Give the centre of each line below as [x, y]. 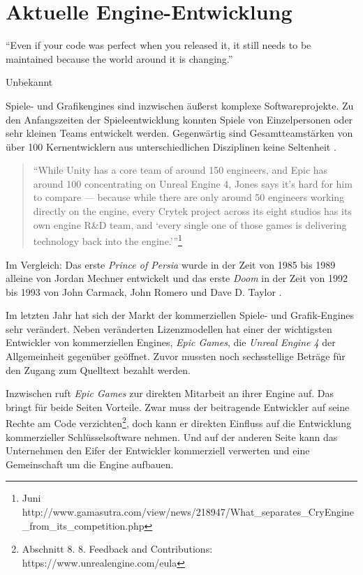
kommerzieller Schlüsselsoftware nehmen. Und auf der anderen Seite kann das [172, 436]
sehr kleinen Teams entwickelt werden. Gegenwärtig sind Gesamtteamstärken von [179, 133]
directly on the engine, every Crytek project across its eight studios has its [192, 211]
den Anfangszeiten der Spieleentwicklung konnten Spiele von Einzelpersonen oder [179, 119]
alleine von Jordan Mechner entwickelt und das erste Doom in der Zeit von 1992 [177, 278]
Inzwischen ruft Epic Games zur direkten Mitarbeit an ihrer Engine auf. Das [170, 393]
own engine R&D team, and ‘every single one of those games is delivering [190, 224]
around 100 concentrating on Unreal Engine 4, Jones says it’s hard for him [193, 183]
